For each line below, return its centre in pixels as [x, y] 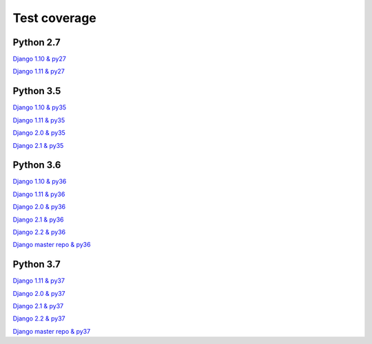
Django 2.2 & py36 [39, 232]
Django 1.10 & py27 [40, 59]
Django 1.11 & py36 [39, 194]
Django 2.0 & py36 [39, 207]
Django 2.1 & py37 [38, 306]
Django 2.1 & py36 [38, 219]
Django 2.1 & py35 [38, 145]
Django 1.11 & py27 [39, 72]
